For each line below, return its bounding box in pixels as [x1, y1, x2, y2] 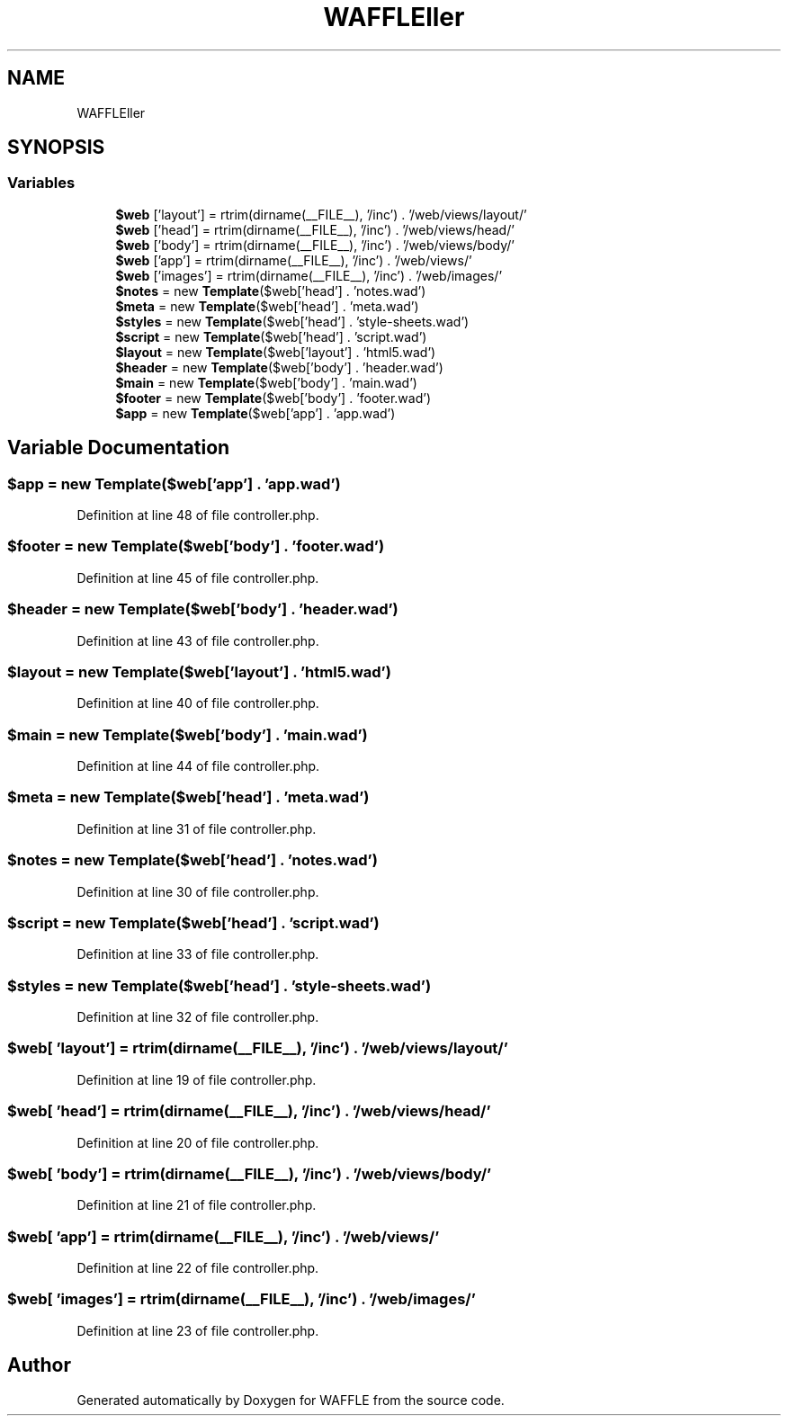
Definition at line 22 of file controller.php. [76, 1260, 319, 1276]
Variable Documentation [7, 436, 230, 460]
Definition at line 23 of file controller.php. [76, 1322, 319, 1338]
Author [7, 1354, 71, 1377]
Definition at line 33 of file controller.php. [76, 946, 319, 962]
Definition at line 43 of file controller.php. [76, 632, 319, 649]
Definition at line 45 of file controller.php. [76, 569, 319, 586]
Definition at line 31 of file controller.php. [76, 820, 317, 837]
